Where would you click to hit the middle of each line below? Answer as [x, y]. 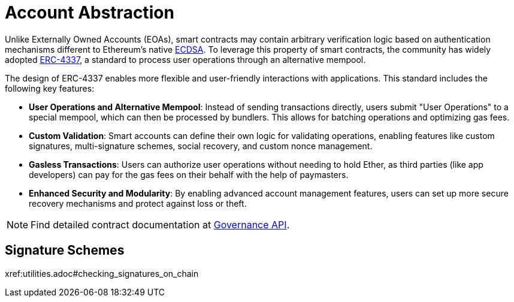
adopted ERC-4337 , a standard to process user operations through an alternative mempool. [185, 59]
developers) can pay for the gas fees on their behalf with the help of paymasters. [189, 174]
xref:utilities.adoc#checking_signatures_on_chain [102, 273]
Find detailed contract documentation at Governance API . [160, 224]
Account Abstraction [90, 13]
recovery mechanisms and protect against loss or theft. [138, 203]
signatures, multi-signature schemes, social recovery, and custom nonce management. [201, 146]
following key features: [50, 88]
